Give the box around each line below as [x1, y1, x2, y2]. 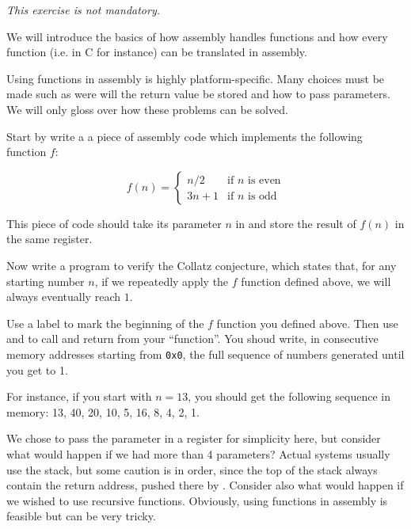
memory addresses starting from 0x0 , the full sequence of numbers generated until [6, 345, 405, 362]
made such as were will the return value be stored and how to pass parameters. [6, 86, 390, 102]
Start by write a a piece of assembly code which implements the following [6, 127, 363, 144]
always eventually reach [6, 288, 120, 305]
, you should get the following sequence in [188, 388, 390, 405]
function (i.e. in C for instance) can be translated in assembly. [6, 44, 307, 60]
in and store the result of [235, 215, 356, 231]
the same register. [6, 230, 93, 247]
